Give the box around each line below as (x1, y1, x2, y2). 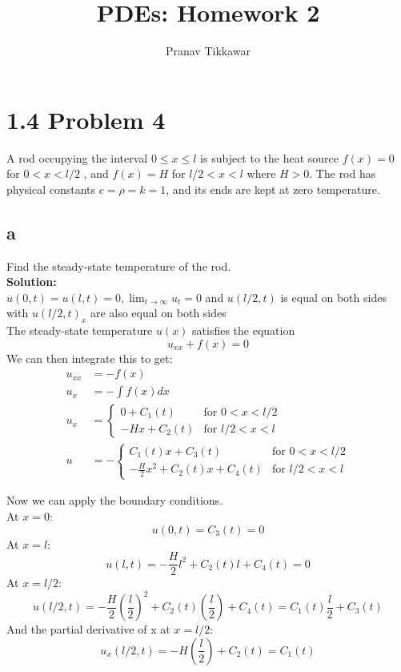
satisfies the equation (192, 322, 295, 339)
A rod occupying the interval (6, 149, 148, 166)
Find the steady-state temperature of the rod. (6, 257, 231, 274)
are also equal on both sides (90, 304, 227, 321)
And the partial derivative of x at (6, 621, 170, 638)
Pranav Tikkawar (165, 42, 251, 59)
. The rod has (309, 165, 376, 182)
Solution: (6, 273, 57, 290)
